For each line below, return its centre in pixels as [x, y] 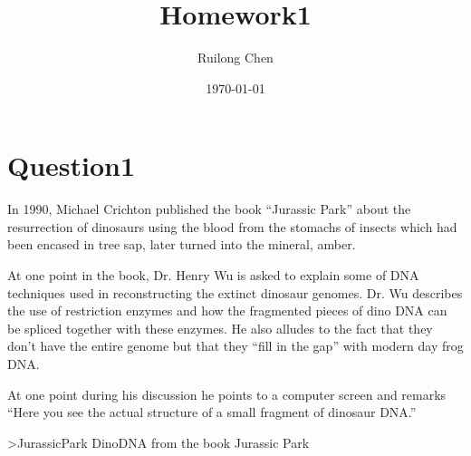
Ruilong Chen [235, 58]
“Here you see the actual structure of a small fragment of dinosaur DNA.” [212, 412]
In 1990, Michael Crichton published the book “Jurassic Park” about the [209, 209]
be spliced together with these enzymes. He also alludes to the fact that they [220, 328]
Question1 [72, 165]
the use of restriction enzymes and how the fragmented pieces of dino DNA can [227, 310]
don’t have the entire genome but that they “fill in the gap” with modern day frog [235, 346]
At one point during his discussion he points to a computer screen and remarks [227, 394]
